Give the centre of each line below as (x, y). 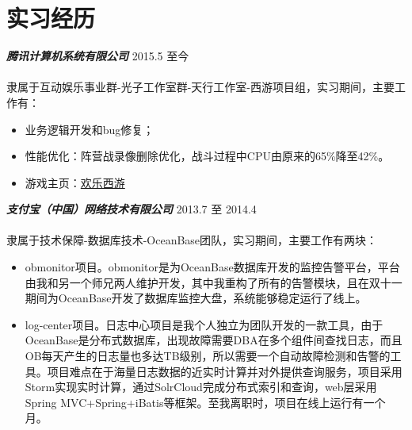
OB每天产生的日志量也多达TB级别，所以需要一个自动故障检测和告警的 (208, 356)
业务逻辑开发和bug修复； (90, 129)
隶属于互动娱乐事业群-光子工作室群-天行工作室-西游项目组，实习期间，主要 (200, 87)
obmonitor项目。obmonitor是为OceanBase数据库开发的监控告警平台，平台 (212, 267)
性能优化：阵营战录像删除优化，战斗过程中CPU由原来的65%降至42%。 (207, 156)
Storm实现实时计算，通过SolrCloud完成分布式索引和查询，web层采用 (201, 387)
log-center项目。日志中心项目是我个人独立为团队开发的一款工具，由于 (204, 324)
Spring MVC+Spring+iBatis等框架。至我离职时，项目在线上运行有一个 (205, 402)
